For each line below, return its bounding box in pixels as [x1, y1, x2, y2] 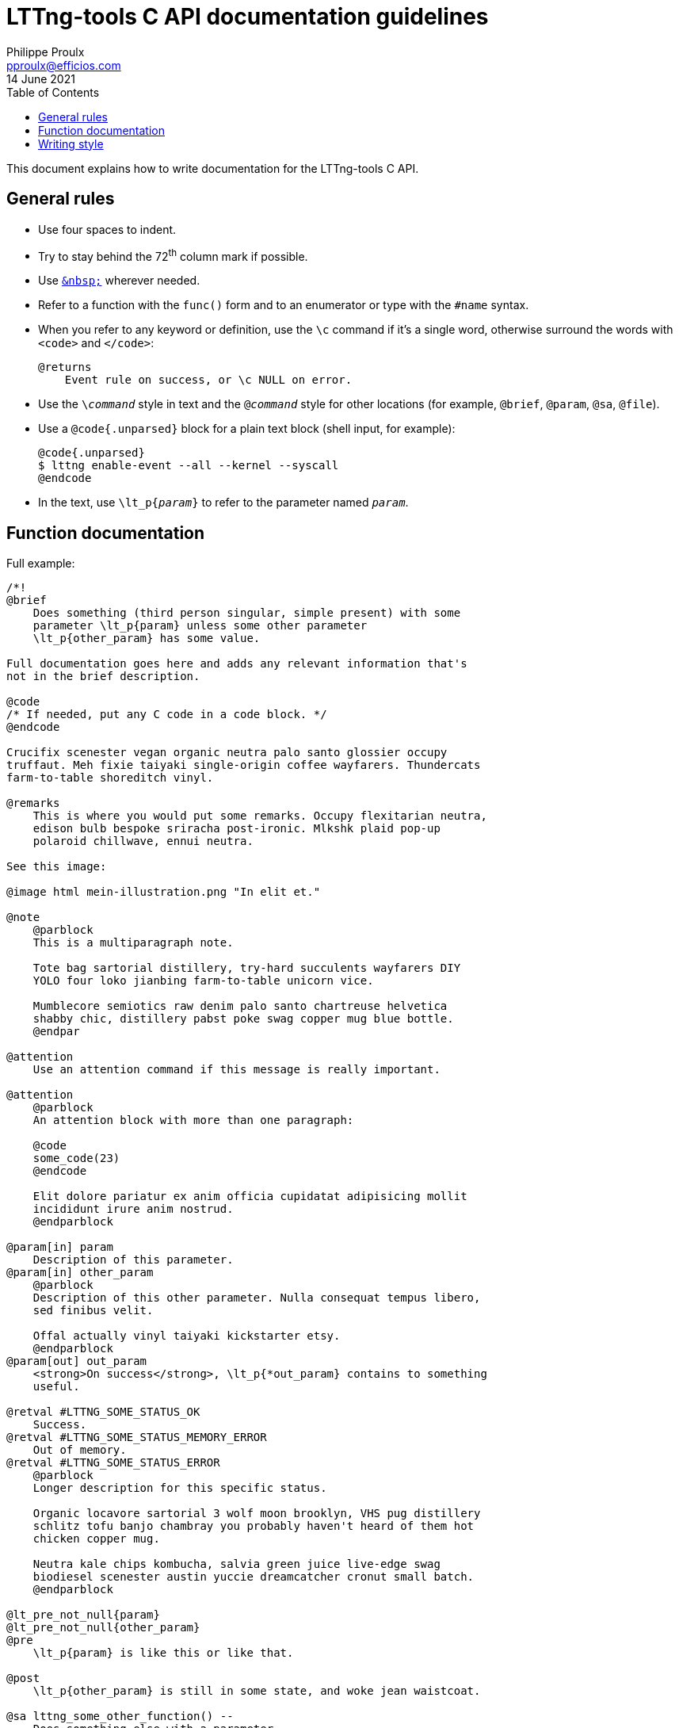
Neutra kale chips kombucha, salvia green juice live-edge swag [32, 1558, 441, 1571]
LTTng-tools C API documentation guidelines [6, 3, 489, 30]
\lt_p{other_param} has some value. [32, 632, 261, 645]
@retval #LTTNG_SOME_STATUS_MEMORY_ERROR [6, 1431, 267, 1444]
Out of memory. [32, 1443, 127, 1457]
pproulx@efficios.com [6, 58, 121, 72]
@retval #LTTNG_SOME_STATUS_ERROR [6, 1456, 220, 1470]
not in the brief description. [6, 670, 200, 683]
